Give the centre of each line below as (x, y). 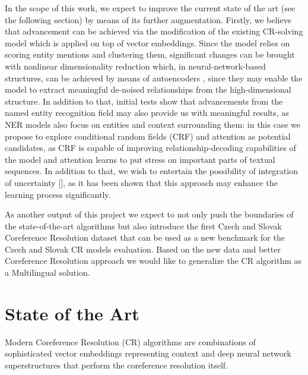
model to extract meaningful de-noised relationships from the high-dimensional (148, 89)
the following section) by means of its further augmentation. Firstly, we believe (148, 19)
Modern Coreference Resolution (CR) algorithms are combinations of (130, 341)
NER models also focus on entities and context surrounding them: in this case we (153, 124)
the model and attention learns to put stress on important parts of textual (140, 159)
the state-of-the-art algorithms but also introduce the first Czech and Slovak (143, 226)
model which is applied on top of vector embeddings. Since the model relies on (147, 42)
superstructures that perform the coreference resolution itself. (116, 365)
